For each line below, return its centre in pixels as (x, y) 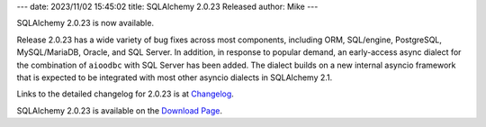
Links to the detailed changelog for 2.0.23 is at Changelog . (125, 94)
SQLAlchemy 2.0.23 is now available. (85, 23)
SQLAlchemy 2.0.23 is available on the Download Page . (119, 110)
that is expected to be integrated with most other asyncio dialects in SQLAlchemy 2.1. (175, 77)
